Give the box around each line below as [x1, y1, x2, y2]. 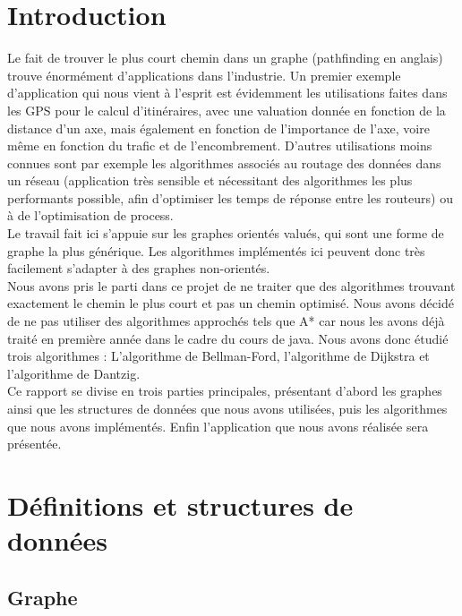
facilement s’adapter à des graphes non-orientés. [7, 259, 270, 278]
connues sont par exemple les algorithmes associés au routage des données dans [7, 153, 441, 172]
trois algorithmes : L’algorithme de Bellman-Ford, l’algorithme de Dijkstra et [7, 346, 430, 365]
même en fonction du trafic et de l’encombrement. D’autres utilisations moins [7, 136, 432, 155]
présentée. [7, 434, 62, 453]
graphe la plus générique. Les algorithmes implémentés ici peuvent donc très [7, 241, 425, 260]
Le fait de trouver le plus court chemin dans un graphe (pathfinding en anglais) [7, 48, 443, 67]
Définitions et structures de [7, 486, 354, 523]
